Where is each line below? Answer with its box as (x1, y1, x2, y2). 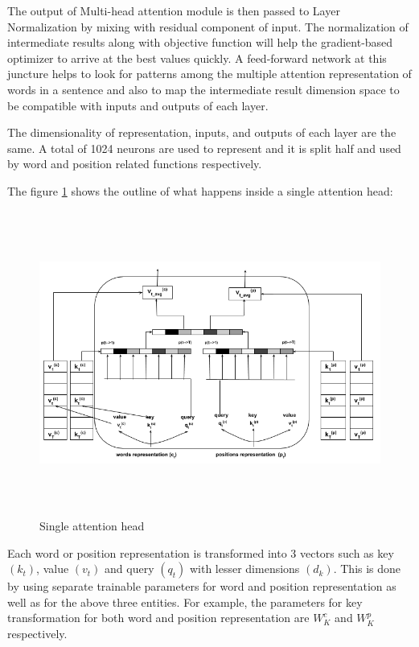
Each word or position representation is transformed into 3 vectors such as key (7, 544, 394, 561)
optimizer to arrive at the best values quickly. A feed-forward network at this (7, 49, 387, 66)
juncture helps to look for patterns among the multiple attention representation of (7, 65, 412, 82)
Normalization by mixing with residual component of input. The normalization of (7, 18, 409, 35)
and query (105, 560, 154, 577)
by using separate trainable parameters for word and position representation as (7, 578, 396, 595)
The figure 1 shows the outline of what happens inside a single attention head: (7, 182, 393, 199)
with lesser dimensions (189, 560, 300, 577)
